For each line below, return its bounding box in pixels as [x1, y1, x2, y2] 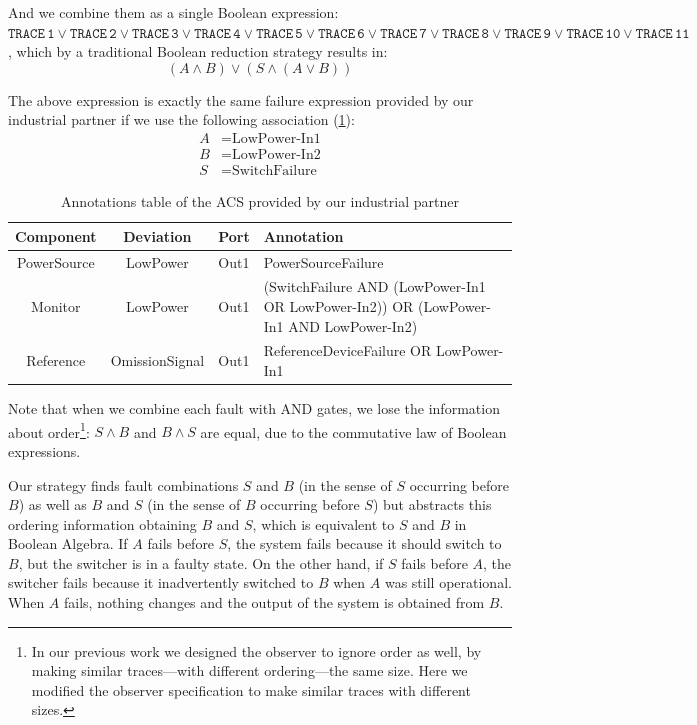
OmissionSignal [110, 350, 205, 371]
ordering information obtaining [8, 513, 197, 534]
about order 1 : [8, 418, 90, 442]
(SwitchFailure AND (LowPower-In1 [263, 276, 486, 297]
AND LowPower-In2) [288, 315, 418, 336]
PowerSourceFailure [263, 251, 384, 272]
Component [15, 225, 97, 246]
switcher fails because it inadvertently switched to [8, 572, 314, 593]
